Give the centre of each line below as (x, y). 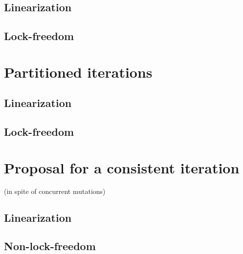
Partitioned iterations (78, 72)
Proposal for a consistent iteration (122, 167)
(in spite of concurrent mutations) (55, 191)
